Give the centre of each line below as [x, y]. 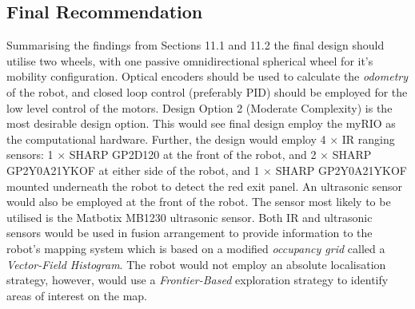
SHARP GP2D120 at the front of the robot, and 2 [193, 154]
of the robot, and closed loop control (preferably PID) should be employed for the [207, 91]
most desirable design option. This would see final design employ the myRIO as [201, 123]
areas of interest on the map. [77, 295]
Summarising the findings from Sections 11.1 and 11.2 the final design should [196, 45]
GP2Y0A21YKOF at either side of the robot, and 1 [133, 170]
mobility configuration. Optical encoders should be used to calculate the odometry [207, 76]
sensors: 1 [30, 154]
